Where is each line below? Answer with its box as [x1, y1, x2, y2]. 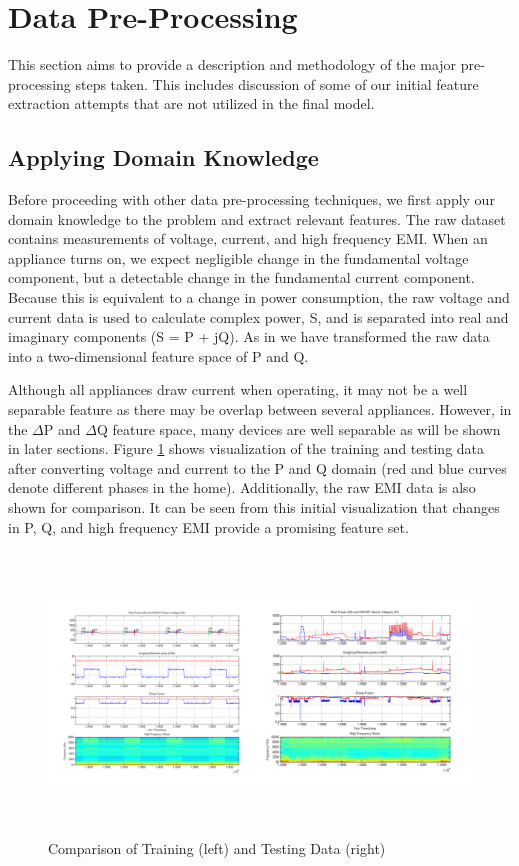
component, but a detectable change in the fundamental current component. [8, 267, 475, 288]
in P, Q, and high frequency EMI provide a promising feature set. [8, 516, 409, 537]
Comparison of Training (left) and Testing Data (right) [48, 838, 386, 859]
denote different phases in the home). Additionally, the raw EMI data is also [8, 477, 476, 498]
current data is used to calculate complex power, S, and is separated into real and [8, 306, 509, 327]
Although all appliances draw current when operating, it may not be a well [8, 379, 468, 400]
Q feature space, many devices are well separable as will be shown [96, 418, 501, 439]
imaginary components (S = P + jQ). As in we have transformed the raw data [8, 326, 490, 347]
